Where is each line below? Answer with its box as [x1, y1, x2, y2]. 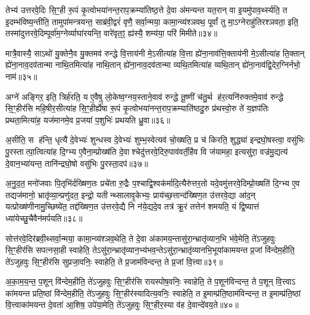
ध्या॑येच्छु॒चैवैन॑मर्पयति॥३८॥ [5, 211, 83, 224]
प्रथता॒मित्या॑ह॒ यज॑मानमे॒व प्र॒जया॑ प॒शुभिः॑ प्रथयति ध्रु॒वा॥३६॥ [5, 113, 171, 126]
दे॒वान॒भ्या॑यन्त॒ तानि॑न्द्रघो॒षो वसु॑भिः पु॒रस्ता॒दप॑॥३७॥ [5, 157, 148, 169]
